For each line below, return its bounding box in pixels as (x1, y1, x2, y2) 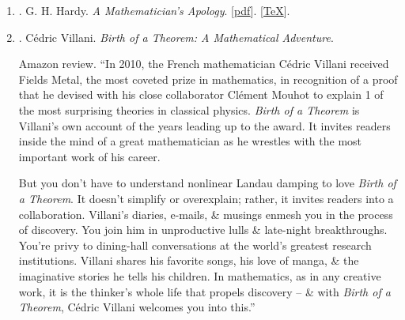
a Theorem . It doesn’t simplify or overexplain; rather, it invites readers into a (18, 190, 394, 206)
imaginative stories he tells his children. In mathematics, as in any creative (18, 267, 381, 284)
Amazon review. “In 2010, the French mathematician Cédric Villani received (18, 55, 389, 72)
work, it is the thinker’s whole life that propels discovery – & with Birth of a (18, 283, 391, 299)
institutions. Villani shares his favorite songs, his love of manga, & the (18, 252, 359, 269)
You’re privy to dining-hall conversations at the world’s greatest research (18, 236, 372, 253)
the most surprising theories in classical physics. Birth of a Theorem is (18, 101, 360, 118)
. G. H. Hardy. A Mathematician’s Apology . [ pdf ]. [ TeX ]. (18, 2, 290, 18)
